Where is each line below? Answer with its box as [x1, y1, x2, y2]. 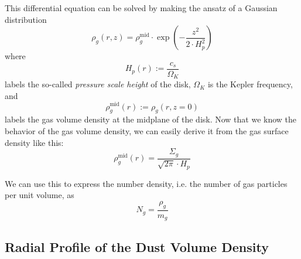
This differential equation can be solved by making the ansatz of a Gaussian [5, 2, 278, 13]
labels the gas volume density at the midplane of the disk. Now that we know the [5, 113, 297, 125]
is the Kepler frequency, [207, 78, 293, 90]
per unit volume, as [5, 189, 74, 201]
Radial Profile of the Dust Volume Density [5, 237, 269, 255]
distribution [5, 13, 47, 25]
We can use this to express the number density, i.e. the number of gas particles [5, 177, 288, 189]
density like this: [5, 136, 64, 148]
